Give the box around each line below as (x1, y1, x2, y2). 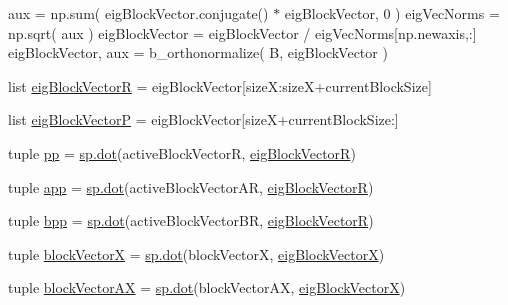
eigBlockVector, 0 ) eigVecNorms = (284, 3, 500, 23)
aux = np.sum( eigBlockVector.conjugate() (8, 3, 269, 23)
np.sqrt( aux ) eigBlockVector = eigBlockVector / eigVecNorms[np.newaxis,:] (8, 22, 477, 43)
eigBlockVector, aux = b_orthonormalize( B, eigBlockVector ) (8, 42, 388, 63)
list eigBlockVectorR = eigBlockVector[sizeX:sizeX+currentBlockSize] (8, 75, 432, 96)
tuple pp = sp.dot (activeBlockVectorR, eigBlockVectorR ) (8, 142, 356, 163)
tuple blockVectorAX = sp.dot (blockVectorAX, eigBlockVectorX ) (8, 277, 406, 298)
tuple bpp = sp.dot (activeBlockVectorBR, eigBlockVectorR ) (8, 210, 374, 231)
